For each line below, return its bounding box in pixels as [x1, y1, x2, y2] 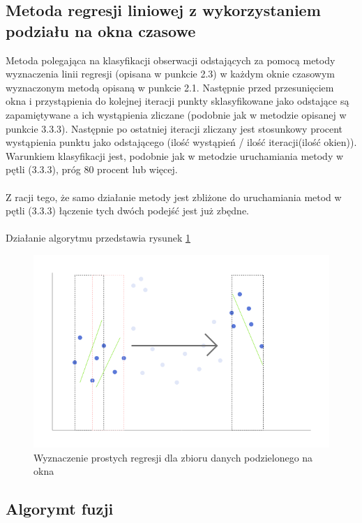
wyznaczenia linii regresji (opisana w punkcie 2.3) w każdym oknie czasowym [6, 66, 335, 81]
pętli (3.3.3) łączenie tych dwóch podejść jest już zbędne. [6, 203, 250, 218]
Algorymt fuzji [6, 498, 114, 520]
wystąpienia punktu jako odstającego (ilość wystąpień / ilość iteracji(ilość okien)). [6, 135, 357, 149]
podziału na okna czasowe [6, 20, 196, 41]
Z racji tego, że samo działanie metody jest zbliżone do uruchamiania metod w [6, 189, 342, 204]
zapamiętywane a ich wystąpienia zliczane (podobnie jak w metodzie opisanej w [6, 107, 347, 121]
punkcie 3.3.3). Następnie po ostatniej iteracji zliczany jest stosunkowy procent [6, 121, 343, 135]
